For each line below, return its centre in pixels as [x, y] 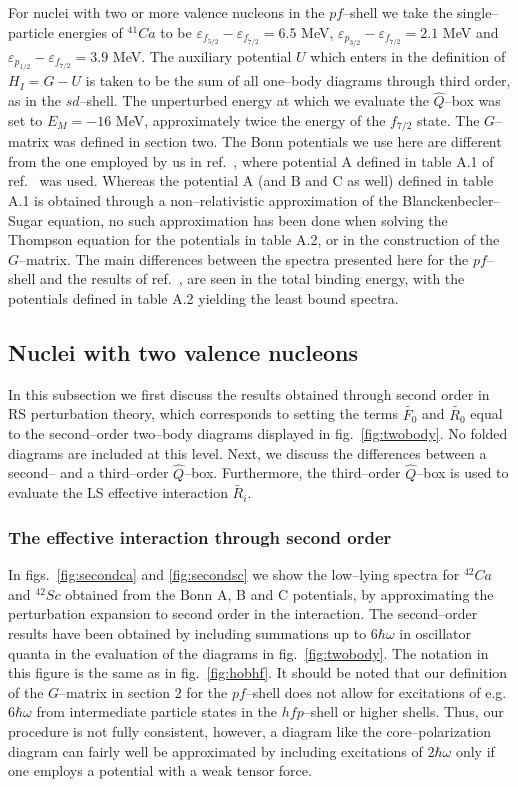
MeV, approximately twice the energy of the [250, 119]
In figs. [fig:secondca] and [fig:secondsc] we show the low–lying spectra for [234, 574]
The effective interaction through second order [200, 536]
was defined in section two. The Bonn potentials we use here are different [277, 141]
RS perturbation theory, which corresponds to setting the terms [203, 413]
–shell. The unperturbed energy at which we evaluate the [254, 100]
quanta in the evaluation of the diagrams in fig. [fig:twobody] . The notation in [248, 652]
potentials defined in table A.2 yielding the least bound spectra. [203, 298]
